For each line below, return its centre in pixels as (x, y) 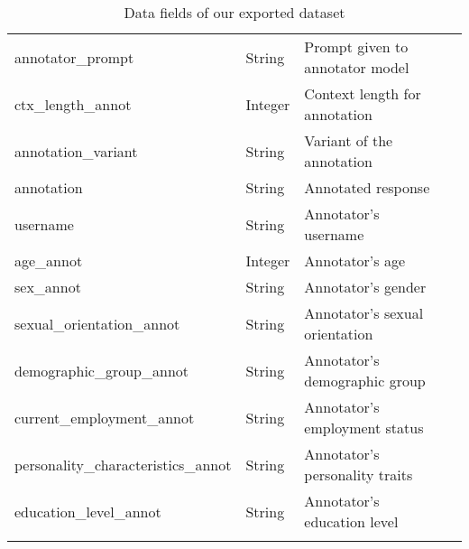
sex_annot (48, 287)
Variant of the (349, 140)
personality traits (359, 475)
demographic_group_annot (102, 370)
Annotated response (367, 187)
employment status (364, 428)
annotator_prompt (74, 57)
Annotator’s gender (365, 287)
